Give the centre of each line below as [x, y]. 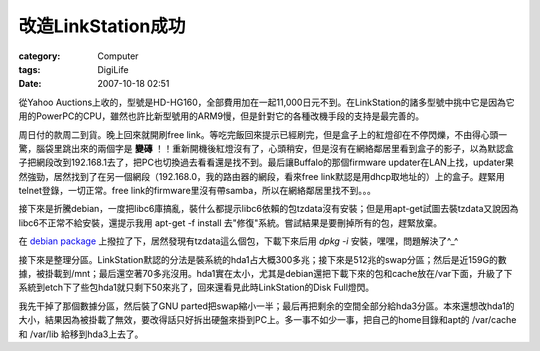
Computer [118, 56]
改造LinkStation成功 [102, 26]
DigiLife [113, 69]
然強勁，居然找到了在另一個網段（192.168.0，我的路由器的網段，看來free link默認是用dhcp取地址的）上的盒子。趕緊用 [261, 176]
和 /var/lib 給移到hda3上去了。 [81, 334]
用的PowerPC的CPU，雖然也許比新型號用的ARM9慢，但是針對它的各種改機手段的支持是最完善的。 [221, 116]
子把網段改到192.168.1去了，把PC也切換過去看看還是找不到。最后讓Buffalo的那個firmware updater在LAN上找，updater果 [266, 162]
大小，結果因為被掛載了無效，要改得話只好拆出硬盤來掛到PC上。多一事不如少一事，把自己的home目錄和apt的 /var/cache [267, 320]
